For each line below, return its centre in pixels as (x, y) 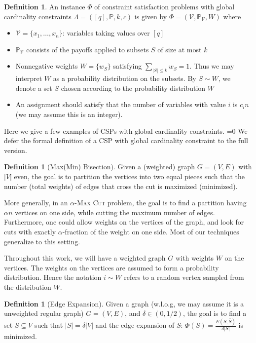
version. (16, 150)
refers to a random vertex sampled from (184, 277)
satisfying (128, 66)
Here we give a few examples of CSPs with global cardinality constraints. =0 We (126, 131)
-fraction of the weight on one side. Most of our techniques (151, 231)
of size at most (180, 49)
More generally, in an (36, 203)
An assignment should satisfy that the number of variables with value (121, 104)
